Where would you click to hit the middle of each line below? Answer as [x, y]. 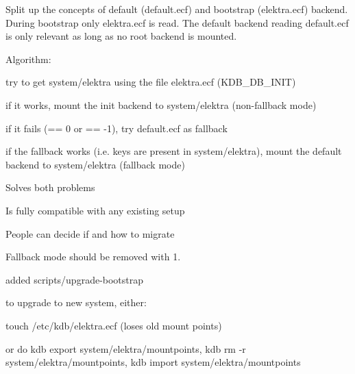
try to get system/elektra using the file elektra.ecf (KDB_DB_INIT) [151, 82]
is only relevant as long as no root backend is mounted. [121, 36]
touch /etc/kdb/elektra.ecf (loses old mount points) [114, 325]
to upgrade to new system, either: [76, 302]
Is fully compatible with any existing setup [95, 210]
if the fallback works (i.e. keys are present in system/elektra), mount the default [174, 151]
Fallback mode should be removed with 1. [93, 257]
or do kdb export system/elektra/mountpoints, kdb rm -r [126, 348]
